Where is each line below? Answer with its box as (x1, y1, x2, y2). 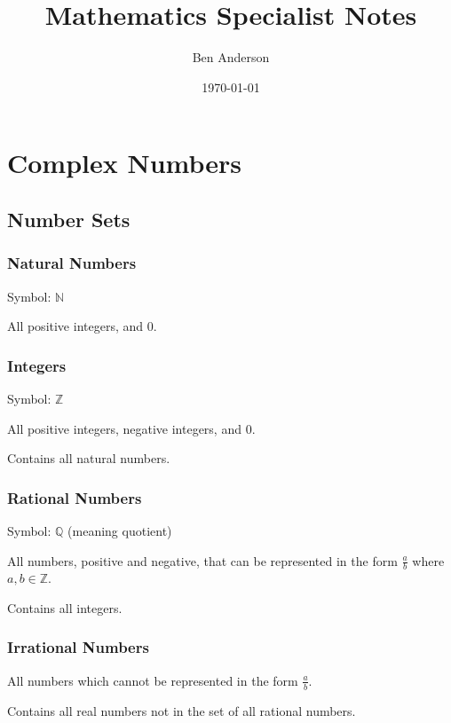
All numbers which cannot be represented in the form (7, 671, 298, 689)
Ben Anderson (192, 48, 270, 67)
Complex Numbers (7, 145, 242, 181)
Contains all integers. (7, 598, 123, 617)
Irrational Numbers (7, 636, 149, 658)
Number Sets (7, 205, 131, 232)
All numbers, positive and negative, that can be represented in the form (7, 551, 398, 570)
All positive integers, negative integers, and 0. (7, 419, 256, 437)
